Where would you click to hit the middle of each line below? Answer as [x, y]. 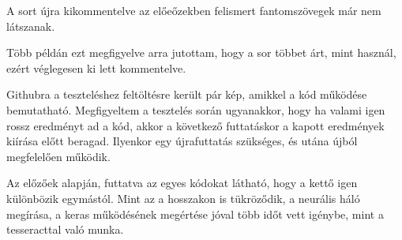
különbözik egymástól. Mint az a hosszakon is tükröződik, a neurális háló [183, 198]
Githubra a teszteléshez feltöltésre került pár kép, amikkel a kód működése [187, 94]
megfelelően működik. [58, 156]
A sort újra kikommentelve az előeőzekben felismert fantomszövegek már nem [194, 10]
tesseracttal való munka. [65, 229]
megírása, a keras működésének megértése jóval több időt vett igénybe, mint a [195, 214]
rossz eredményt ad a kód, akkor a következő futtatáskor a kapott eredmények [195, 125]
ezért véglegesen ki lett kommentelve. [96, 67]
